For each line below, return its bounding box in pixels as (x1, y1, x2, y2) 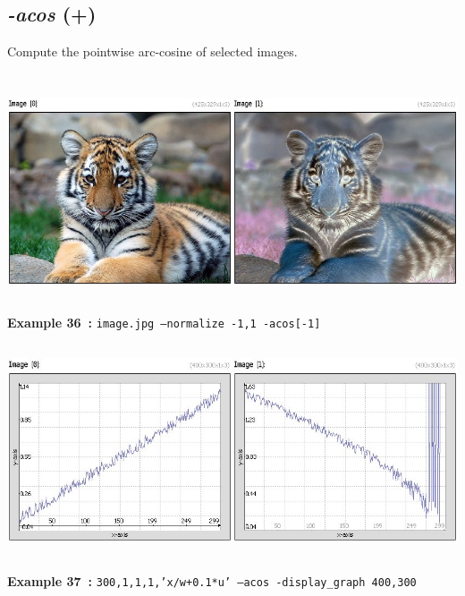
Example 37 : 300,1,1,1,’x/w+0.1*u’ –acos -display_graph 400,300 (7, 571, 417, 590)
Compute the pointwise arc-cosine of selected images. (7, 42, 298, 61)
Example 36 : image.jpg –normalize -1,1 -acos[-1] (7, 312, 321, 331)
